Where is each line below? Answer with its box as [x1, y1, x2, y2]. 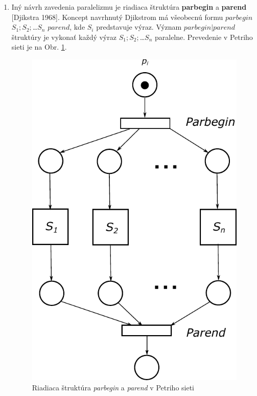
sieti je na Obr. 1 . [11, 41, 67, 52]
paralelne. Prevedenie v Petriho [154, 31, 253, 42]
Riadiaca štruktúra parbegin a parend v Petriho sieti [32, 382, 195, 392]
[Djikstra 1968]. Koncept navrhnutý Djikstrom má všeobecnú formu [11, 11, 223, 22]
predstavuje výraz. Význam [96, 21, 182, 32]
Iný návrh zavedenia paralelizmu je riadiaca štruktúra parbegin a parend [11, 2, 247, 12]
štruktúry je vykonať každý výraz [11, 31, 116, 42]
